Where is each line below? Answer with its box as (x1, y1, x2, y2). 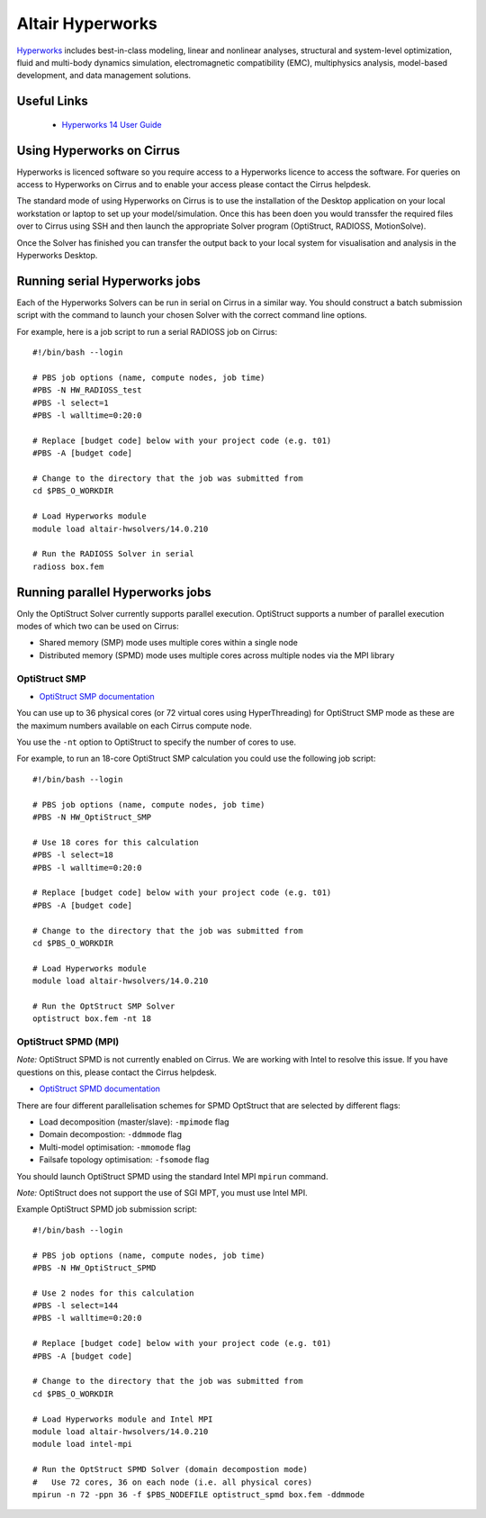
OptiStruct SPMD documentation (39, 1083, 161, 1094)
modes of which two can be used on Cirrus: (16, 621, 179, 631)
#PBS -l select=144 (32, 1301, 119, 1311)
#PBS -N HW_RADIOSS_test (32, 385, 142, 395)
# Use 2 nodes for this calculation (32, 1288, 194, 1298)
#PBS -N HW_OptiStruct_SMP (32, 812, 152, 823)
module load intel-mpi (32, 1439, 133, 1450)
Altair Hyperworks (16, 14, 157, 33)
